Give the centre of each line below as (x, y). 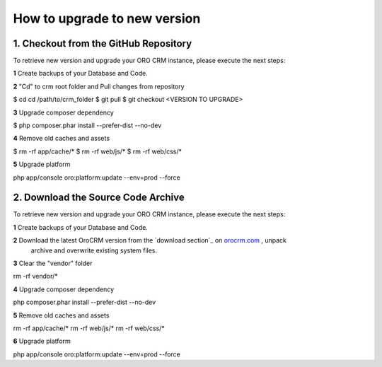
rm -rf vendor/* (35, 276)
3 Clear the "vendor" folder (53, 263)
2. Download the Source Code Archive (99, 198)
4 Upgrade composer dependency (64, 289)
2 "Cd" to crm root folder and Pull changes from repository (99, 86)
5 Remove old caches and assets (61, 315)
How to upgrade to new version (107, 18)
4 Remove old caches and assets (61, 139)
